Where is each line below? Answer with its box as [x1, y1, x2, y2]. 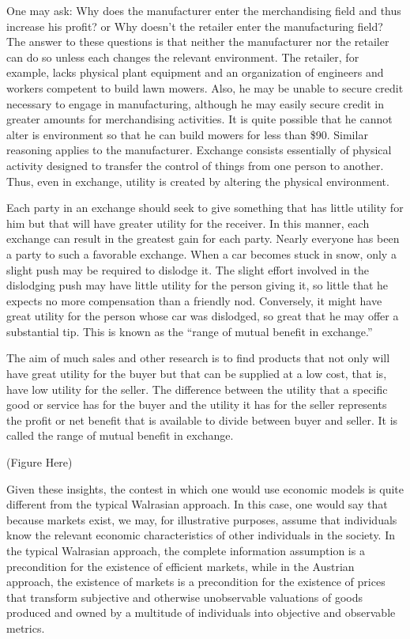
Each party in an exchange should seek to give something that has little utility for [6, 199, 404, 216]
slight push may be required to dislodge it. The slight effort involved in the [6, 261, 369, 278]
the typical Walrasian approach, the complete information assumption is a [6, 543, 365, 558]
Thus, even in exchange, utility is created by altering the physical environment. [6, 172, 389, 189]
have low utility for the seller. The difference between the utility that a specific [6, 380, 388, 397]
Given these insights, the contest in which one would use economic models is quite [6, 480, 404, 497]
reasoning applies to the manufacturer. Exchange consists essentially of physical [6, 142, 392, 158]
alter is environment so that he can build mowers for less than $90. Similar [6, 126, 368, 142]
